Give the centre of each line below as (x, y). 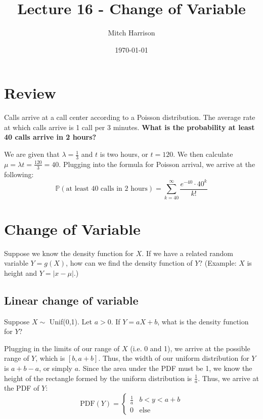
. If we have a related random (187, 253)
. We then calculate (203, 154)
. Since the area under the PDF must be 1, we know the (165, 368)
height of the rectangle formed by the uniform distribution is (98, 378)
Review (30, 93)
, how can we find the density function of (129, 263)
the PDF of (22, 388)
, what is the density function (203, 321)
